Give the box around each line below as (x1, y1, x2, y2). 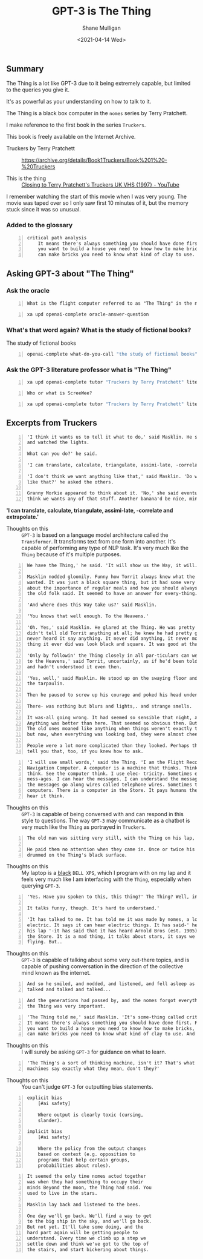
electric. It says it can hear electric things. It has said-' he (27, 922, 198, 928)
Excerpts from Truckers (6, 418, 98, 428)
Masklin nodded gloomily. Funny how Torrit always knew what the (27, 574, 195, 580)
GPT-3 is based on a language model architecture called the (21, 531, 169, 539)
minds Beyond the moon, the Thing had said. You (27, 1184, 152, 1191)
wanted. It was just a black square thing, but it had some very (27, 579, 195, 585)
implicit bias (27, 1129, 63, 1135)
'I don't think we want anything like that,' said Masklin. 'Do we (27, 473, 201, 479)
